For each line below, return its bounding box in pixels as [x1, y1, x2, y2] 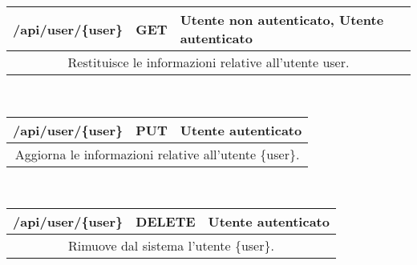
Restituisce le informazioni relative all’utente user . [67, 53, 350, 71]
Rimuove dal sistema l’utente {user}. [67, 236, 274, 255]
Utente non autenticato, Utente [180, 10, 384, 29]
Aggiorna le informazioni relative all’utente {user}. [14, 144, 300, 163]
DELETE [136, 212, 196, 231]
